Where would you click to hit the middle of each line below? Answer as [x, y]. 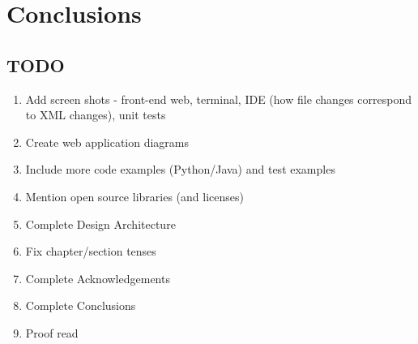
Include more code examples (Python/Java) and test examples [180, 169]
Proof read [52, 332]
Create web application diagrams [107, 142]
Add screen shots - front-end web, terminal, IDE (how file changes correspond [218, 99]
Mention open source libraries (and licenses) [134, 196]
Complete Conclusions [81, 305]
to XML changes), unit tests [96, 115]
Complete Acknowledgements [98, 278]
